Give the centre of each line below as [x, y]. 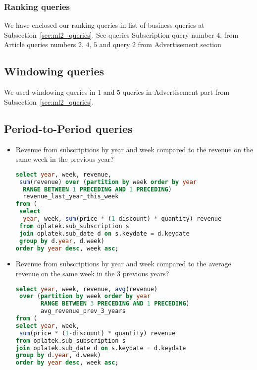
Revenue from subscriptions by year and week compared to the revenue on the [134, 149]
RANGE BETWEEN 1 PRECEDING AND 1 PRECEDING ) [97, 189]
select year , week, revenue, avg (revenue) [87, 289]
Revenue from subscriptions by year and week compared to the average [123, 264]
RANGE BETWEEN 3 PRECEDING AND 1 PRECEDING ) [115, 304]
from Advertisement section [180, 44]
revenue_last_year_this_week [71, 197]
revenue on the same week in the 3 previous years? [92, 273]
